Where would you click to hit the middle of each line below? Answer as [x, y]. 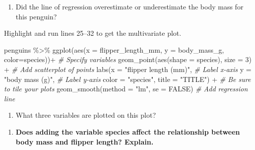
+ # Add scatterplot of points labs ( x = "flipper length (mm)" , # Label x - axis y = [128, 69]
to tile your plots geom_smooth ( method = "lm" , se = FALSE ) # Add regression [126, 89]
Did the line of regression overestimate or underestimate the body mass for [129, 6]
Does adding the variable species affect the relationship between [128, 131]
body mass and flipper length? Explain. [85, 141]
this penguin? [36, 16]
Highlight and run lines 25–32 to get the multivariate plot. [93, 33]
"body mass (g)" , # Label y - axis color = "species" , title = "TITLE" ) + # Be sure [127, 79]
